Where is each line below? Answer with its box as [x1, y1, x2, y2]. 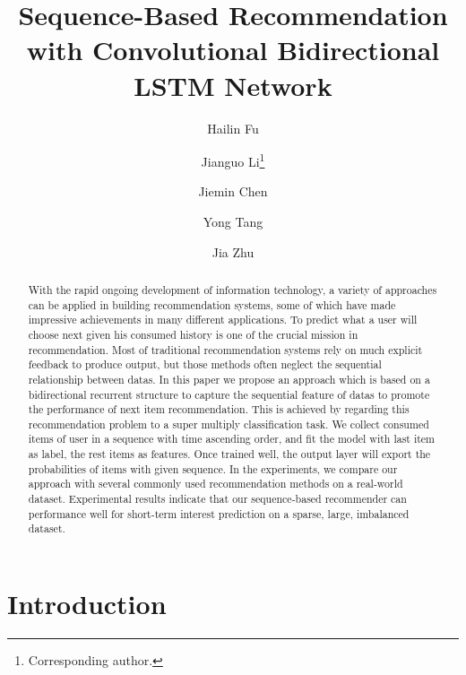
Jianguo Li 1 [201, 150, 265, 170]
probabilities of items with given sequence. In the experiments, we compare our [28, 461, 398, 476]
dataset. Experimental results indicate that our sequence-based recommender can [28, 491, 407, 506]
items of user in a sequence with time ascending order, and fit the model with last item [28, 431, 436, 446]
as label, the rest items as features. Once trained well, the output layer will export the [28, 446, 431, 462]
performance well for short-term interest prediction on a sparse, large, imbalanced [28, 506, 410, 521]
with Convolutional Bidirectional [26, 31, 440, 68]
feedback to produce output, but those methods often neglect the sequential [28, 357, 382, 372]
